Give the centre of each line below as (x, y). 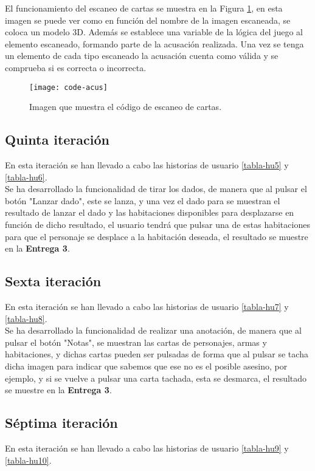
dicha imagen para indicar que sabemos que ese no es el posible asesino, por (146, 366)
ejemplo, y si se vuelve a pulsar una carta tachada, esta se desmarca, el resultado (156, 378)
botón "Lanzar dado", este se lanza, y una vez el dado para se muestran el (143, 200)
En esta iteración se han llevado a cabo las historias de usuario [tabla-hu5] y (147, 165)
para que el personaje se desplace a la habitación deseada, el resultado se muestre (157, 236)
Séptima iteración (61, 423)
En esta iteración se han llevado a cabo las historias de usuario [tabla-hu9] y (147, 448)
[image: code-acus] (68, 87)
